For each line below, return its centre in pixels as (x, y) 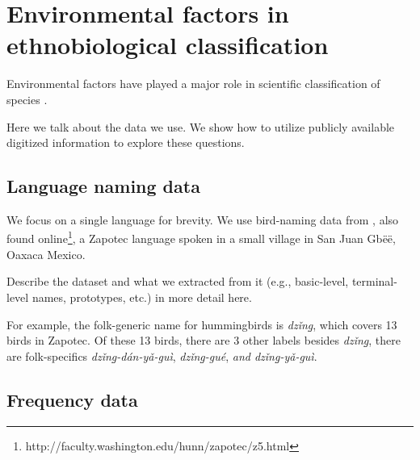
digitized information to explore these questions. (126, 142)
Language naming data (103, 186)
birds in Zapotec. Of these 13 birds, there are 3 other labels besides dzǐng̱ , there (204, 340)
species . (27, 99)
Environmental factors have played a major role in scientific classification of (193, 84)
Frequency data (72, 399)
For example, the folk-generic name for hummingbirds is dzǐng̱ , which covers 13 (202, 324)
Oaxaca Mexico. (46, 254)
